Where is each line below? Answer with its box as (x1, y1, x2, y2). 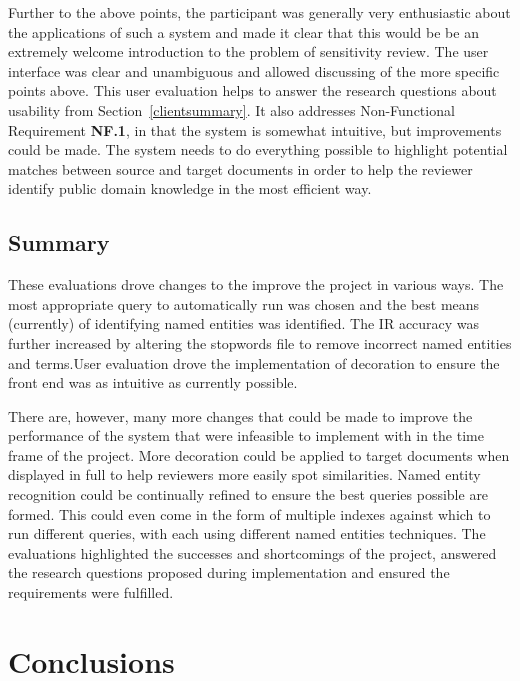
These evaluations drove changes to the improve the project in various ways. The (8, 274, 504, 295)
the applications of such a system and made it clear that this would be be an (8, 21, 479, 42)
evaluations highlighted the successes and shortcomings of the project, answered (8, 542, 497, 563)
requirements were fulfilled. (8, 582, 174, 603)
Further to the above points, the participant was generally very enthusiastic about (8, 2, 511, 22)
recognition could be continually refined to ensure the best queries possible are (8, 484, 489, 505)
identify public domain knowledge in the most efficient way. (8, 178, 372, 199)
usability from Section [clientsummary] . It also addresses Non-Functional (8, 99, 455, 120)
